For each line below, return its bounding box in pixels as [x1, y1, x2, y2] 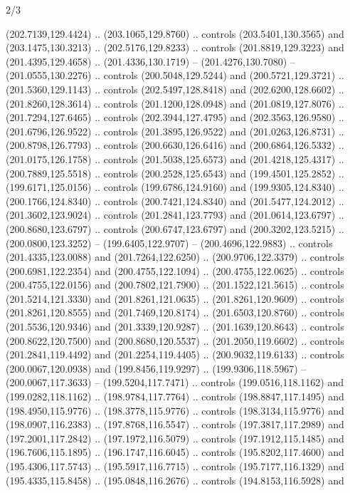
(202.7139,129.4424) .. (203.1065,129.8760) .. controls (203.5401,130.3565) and [6, 26, 344, 41]
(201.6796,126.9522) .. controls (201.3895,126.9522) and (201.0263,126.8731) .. [6, 123, 344, 138]
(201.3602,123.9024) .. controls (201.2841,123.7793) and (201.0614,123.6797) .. [6, 207, 344, 222]
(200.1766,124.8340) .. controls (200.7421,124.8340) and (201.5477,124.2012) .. [6, 193, 344, 208]
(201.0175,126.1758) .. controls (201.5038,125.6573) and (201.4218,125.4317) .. [6, 151, 344, 166]
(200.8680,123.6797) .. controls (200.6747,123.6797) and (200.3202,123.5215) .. [6, 221, 344, 236]
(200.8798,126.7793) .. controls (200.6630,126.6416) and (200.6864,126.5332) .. [6, 137, 344, 152]
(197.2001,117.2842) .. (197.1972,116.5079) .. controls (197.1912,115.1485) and [6, 430, 344, 445]
